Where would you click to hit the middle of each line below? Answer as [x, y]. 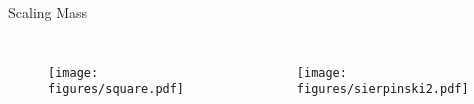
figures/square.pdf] [116, 89]
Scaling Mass [48, 12]
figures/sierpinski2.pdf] [382, 89]
